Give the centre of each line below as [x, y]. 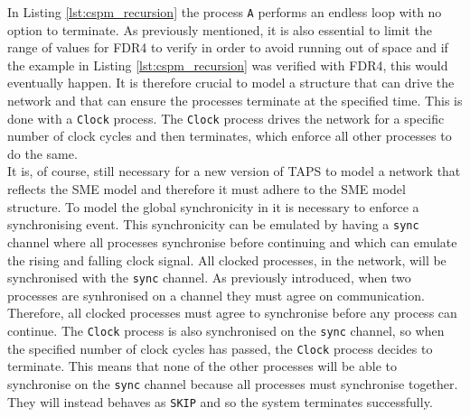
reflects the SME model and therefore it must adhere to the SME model [207, 189]
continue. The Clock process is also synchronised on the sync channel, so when [226, 330]
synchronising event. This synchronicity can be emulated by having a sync [213, 224]
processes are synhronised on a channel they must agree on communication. [216, 295]
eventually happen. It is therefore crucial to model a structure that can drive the [231, 83]
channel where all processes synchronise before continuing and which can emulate [232, 241]
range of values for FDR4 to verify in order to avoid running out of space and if [228, 47]
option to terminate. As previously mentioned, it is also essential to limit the [220, 29]
